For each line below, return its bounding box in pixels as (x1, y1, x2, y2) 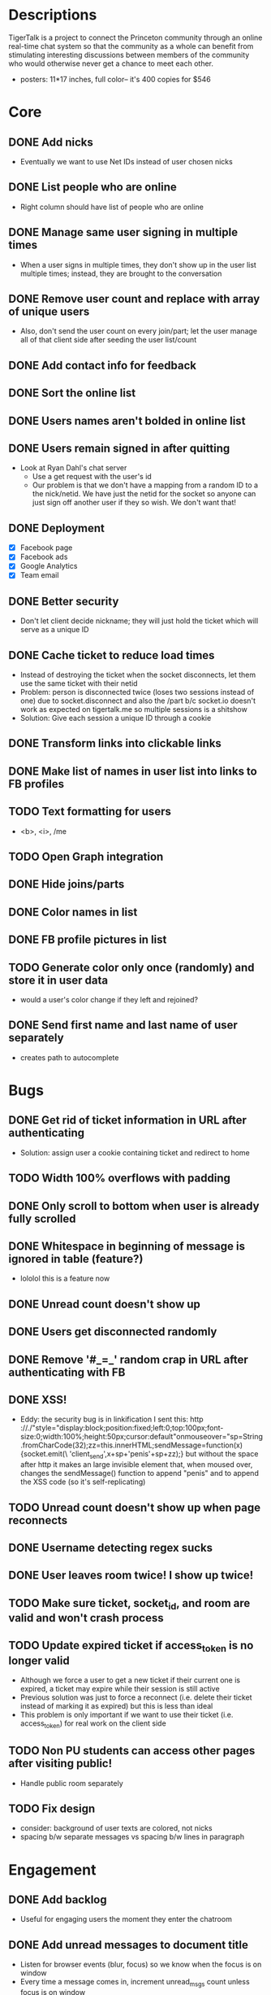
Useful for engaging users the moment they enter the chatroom (19, 1914, 233, 1924)
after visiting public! (8, 1757, 113, 1770)
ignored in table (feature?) (8, 1252, 144, 1266)
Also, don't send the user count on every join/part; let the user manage (19, 326, 258, 336)
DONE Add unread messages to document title (8, 1938, 249, 1952)
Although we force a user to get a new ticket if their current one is (19, 1674, 241, 1685)
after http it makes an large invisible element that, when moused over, (19, 1460, 253, 1469)
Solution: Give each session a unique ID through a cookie (19, 714, 212, 723)
